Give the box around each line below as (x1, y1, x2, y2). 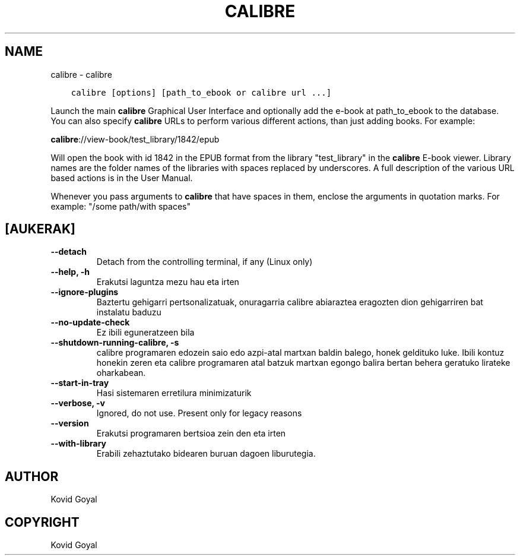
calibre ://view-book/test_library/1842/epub (50, 134, 220, 144)
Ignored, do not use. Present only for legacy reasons (96, 408, 302, 419)
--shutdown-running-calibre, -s (50, 337, 179, 348)
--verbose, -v (50, 398, 105, 409)
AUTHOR (5, 469, 59, 484)
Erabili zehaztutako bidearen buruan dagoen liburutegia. (96, 448, 316, 459)
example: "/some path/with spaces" (50, 201, 191, 211)
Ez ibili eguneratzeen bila (96, 327, 195, 338)
